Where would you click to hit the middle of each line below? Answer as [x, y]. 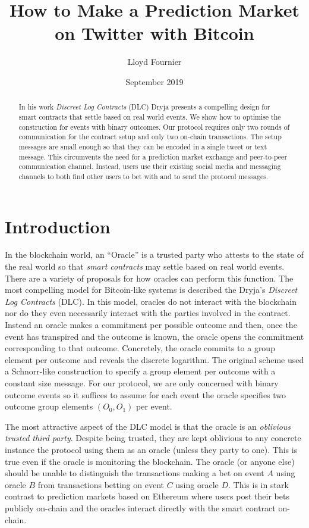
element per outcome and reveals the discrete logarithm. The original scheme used [154, 359]
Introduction [58, 226]
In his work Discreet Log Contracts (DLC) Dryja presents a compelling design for [144, 107]
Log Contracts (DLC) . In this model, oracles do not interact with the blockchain [151, 301]
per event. [154, 406]
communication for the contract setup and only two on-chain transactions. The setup [150, 137]
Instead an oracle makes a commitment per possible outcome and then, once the [151, 325]
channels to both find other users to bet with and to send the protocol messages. [144, 176]
